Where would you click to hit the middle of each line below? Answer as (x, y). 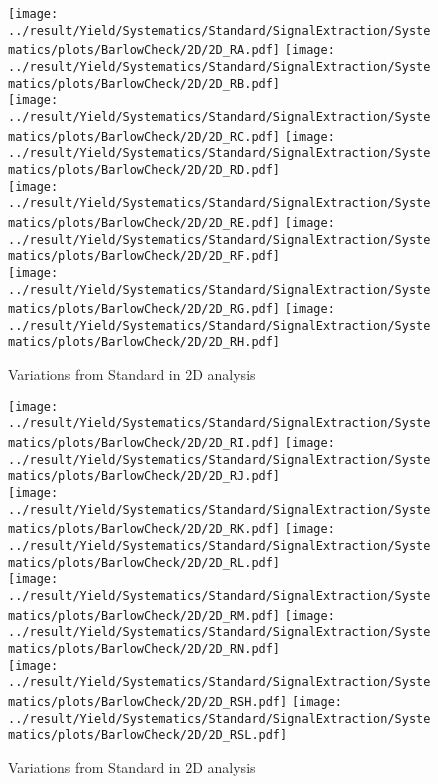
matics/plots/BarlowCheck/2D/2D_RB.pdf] (144, 83)
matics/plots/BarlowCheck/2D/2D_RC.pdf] (144, 136)
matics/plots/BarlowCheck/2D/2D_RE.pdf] (144, 222)
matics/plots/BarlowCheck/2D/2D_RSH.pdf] (148, 701)
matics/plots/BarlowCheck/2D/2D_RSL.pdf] (148, 735)
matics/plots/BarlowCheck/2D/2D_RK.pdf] (144, 529)
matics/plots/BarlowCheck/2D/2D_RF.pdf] (144, 256)
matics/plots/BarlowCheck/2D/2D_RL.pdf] (144, 562)
